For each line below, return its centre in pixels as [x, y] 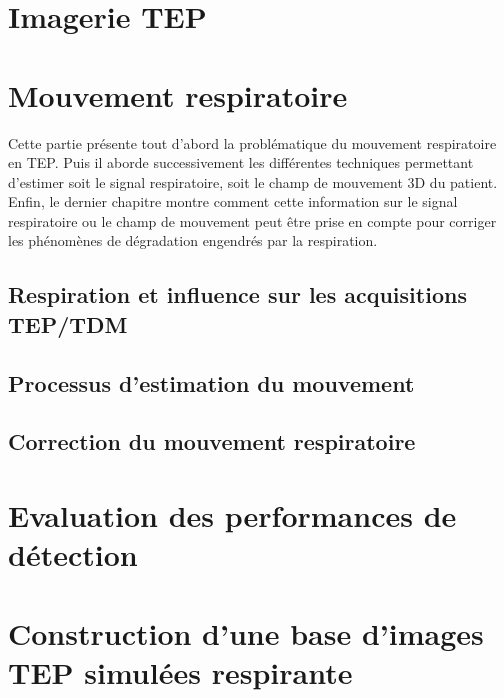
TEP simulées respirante [180, 671]
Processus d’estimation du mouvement [211, 382]
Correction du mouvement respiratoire [212, 441]
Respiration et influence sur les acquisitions [237, 294]
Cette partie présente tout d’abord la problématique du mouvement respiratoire [252, 142]
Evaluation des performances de [232, 514]
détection [73, 554]
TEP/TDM [68, 323]
